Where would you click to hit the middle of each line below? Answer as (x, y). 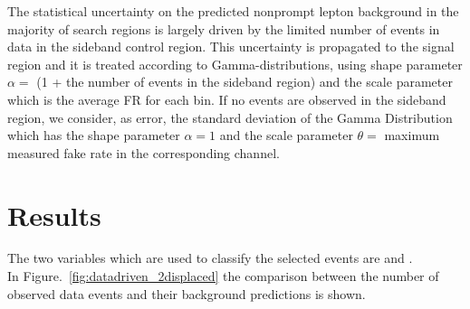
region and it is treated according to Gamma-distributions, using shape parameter (235, 64)
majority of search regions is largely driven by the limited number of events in (224, 28)
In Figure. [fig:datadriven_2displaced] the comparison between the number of (223, 276)
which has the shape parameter (94, 135)
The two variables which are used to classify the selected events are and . (210, 258)
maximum (412, 135)
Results (54, 215)
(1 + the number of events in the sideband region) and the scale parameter (245, 82)
